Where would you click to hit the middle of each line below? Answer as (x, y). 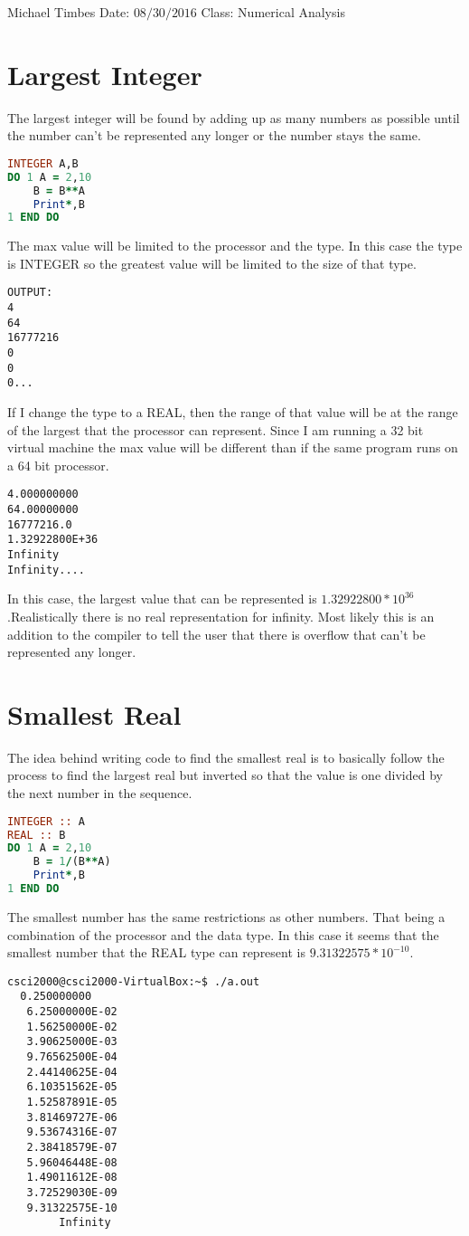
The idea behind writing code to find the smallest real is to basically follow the (226, 757)
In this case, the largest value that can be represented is (162, 599)
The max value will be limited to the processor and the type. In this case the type (235, 246)
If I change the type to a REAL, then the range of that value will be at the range (233, 412)
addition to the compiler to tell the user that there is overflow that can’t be (216, 634)
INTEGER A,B (43, 163)
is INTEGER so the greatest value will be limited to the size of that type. (212, 263)
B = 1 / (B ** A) (72, 862)
